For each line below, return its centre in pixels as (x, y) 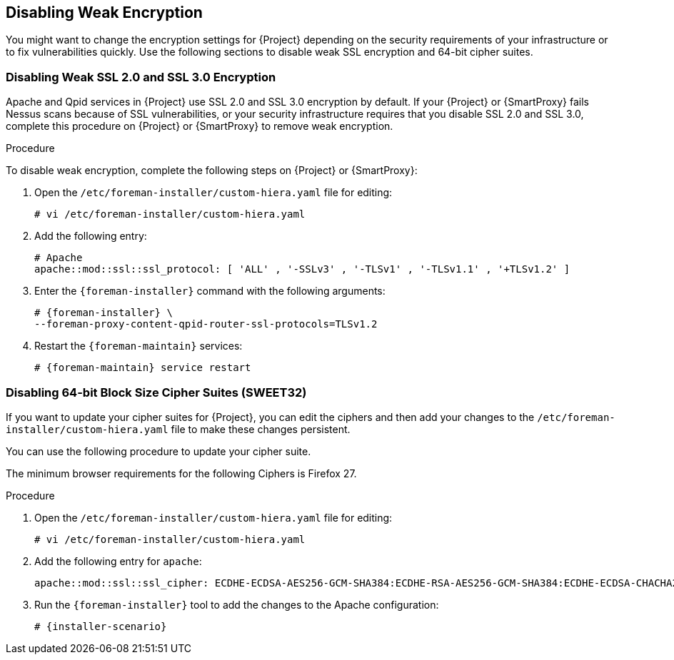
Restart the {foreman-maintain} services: (139, 346)
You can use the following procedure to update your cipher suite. (159, 451)
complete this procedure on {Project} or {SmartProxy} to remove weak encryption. (200, 126)
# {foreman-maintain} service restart (143, 368)
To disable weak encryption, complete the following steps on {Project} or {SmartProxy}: (212, 171)
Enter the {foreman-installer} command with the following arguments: (210, 291)
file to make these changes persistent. (261, 429)
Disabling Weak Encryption (104, 12)
